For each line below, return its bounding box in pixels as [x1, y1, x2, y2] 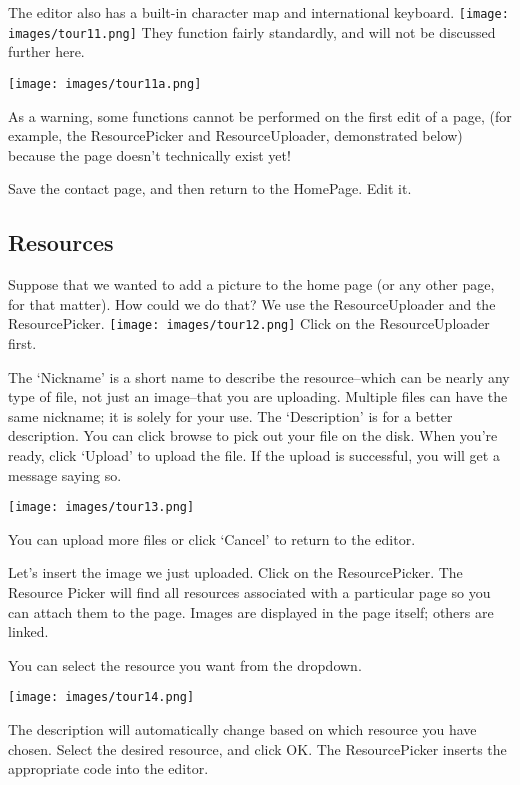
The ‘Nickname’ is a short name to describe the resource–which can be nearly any [8, 366, 510, 387]
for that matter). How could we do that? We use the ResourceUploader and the [8, 293, 496, 314]
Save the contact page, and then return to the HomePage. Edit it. [8, 178, 412, 199]
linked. [8, 621, 49, 642]
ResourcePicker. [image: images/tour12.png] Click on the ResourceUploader [8, 313, 490, 334]
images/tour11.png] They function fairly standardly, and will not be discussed [8, 21, 496, 42]
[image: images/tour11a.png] [8, 76, 202, 91]
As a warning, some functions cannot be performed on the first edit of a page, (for [8, 105, 512, 126]
